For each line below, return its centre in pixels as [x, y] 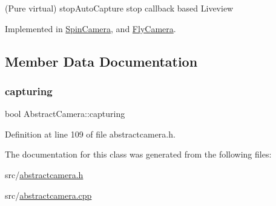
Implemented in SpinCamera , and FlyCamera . [90, 28]
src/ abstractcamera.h [44, 174]
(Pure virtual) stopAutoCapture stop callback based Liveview [119, 8]
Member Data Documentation [101, 61]
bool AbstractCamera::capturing [65, 114]
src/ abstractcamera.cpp [48, 195]
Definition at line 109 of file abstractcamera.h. [90, 134]
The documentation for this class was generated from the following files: [138, 154]
